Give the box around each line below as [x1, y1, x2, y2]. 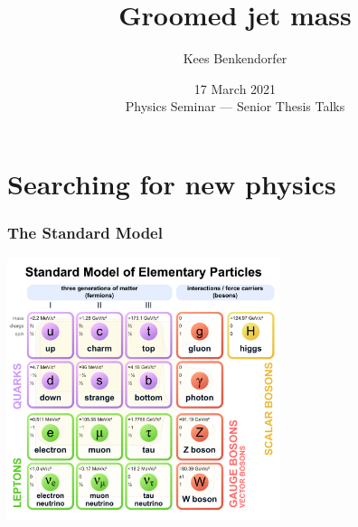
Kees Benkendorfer [183, 49, 287, 68]
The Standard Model [7, 221, 163, 244]
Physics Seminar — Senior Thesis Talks [125, 97, 345, 116]
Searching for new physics [7, 165, 336, 202]
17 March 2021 [193, 79, 277, 98]
